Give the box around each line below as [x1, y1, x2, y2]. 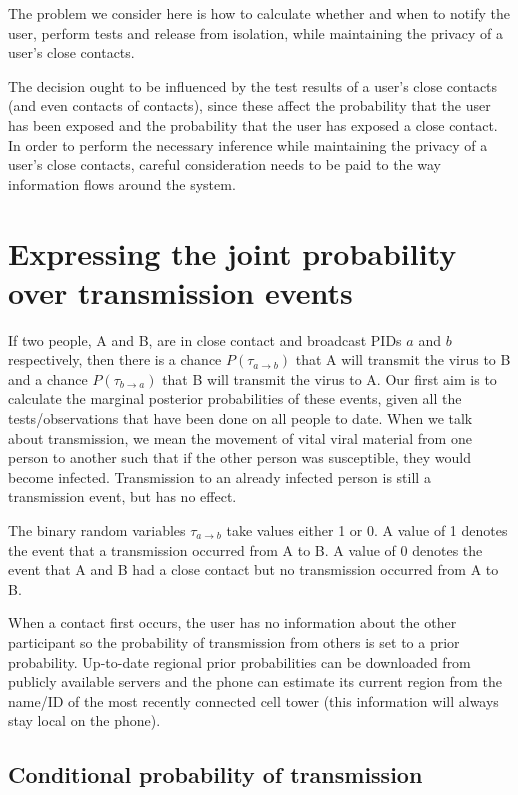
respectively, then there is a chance [8, 349, 222, 370]
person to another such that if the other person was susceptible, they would [8, 447, 472, 468]
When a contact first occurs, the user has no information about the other [8, 612, 457, 633]
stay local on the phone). [8, 710, 161, 731]
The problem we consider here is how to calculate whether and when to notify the [8, 3, 510, 23]
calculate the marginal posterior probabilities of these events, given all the [8, 388, 462, 409]
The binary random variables [8, 520, 186, 540]
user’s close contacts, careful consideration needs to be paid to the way [8, 154, 441, 175]
